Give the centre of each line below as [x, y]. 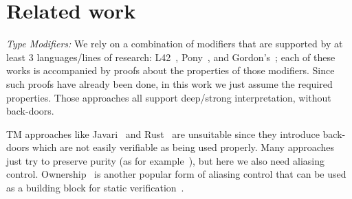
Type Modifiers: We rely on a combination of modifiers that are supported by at [175, 44]
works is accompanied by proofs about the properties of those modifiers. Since [170, 70]
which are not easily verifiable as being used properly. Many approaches [183, 147]
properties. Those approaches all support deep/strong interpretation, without [169, 97]
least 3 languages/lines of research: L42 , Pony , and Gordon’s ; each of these [171, 57]
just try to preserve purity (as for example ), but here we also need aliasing [165, 160]
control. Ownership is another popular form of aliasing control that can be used [176, 174]
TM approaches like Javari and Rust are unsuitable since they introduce [163, 133]
